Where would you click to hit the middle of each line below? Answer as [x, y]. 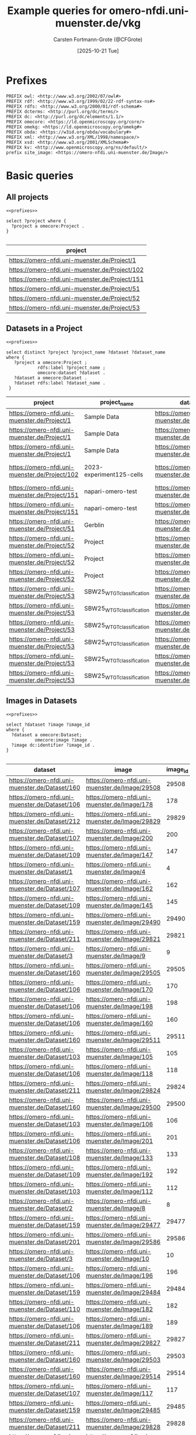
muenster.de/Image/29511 [123, 1040]
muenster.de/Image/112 [120, 1191]
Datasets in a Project [44, 329]
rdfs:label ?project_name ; [71, 368]
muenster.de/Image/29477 [123, 1225]
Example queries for [57, 11]
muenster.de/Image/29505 [123, 973]
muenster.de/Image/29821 [123, 939]
